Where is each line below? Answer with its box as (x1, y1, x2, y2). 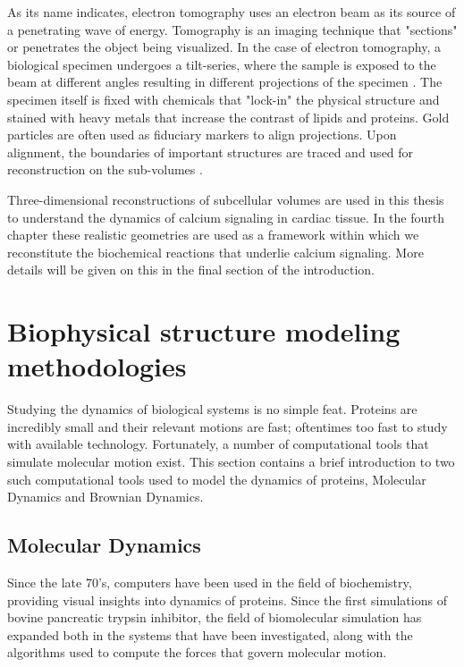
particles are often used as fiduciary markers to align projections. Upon (7, 125, 397, 144)
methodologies (7, 348, 187, 384)
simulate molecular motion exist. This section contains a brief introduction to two (7, 452, 455, 470)
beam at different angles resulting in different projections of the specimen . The (7, 72, 443, 91)
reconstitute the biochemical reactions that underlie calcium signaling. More (7, 242, 424, 261)
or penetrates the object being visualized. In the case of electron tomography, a (7, 38, 441, 56)
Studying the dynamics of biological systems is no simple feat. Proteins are (7, 400, 418, 418)
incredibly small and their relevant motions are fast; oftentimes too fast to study (7, 417, 448, 435)
